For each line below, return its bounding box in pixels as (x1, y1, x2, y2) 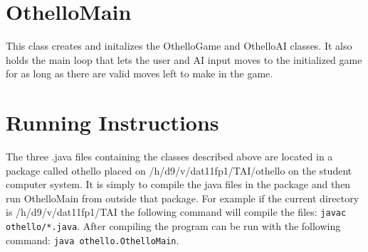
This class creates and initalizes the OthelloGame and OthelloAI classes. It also (6, 38, 352, 53)
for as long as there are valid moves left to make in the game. (6, 66, 273, 81)
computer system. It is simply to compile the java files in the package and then (6, 177, 351, 192)
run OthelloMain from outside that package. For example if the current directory (6, 190, 359, 205)
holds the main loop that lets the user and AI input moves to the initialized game (6, 52, 362, 67)
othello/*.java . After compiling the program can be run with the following (6, 219, 341, 234)
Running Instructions (6, 108, 219, 137)
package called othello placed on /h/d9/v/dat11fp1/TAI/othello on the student (6, 163, 352, 177)
